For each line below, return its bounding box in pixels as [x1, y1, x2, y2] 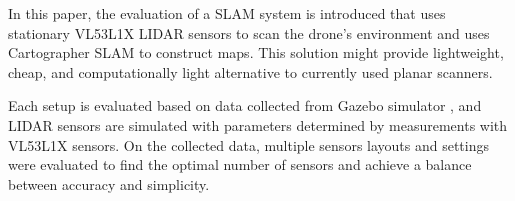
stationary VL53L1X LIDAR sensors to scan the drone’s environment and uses [8, 22, 490, 43]
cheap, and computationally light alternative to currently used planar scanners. [8, 61, 493, 82]
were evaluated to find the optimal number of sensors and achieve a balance [8, 154, 472, 175]
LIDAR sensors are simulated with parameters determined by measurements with [8, 114, 508, 135]
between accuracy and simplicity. [8, 173, 210, 194]
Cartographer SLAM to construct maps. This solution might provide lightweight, [8, 42, 504, 63]
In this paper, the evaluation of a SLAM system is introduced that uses [8, 3, 446, 23]
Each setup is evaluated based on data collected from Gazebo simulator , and [8, 95, 482, 116]
